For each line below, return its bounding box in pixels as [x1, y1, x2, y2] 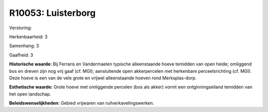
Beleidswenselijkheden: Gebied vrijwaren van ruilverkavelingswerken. [9, 100, 154, 106]
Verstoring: [9, 25, 32, 31]
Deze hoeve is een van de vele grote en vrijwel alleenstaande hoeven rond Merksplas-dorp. [9, 75, 197, 81]
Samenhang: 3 [9, 43, 39, 49]
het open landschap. [9, 91, 52, 97]
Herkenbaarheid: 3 [9, 34, 48, 40]
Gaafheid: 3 [9, 52, 33, 58]
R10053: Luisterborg [9, 7, 96, 18]
